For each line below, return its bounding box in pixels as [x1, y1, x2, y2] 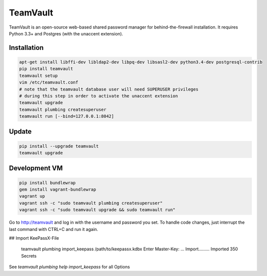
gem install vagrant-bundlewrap [19, 187, 97, 192]
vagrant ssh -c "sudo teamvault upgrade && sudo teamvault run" [19, 207, 176, 213]
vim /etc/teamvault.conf [19, 80, 79, 85]
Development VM [9, 164, 63, 172]
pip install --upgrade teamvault [19, 143, 99, 149]
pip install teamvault [19, 66, 73, 72]
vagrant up [19, 194, 45, 199]
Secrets [21, 253, 37, 259]
